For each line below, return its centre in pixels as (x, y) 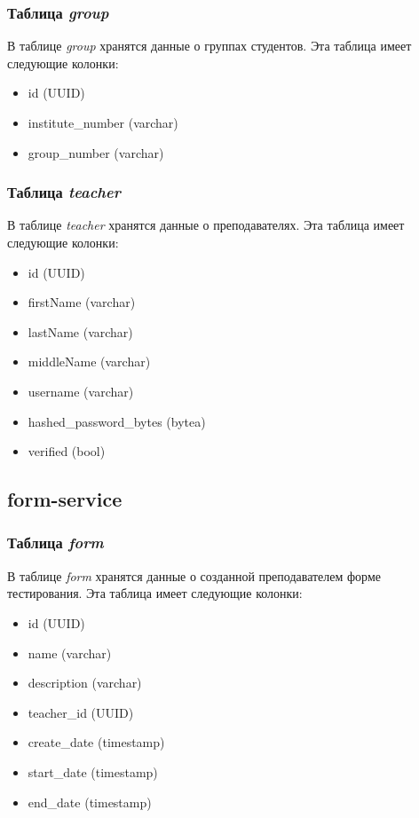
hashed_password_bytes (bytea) (117, 421)
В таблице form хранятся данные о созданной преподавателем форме (194, 575)
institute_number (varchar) (103, 122)
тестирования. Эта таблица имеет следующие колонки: (155, 593)
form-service (65, 499)
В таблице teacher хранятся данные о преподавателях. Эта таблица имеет (206, 225)
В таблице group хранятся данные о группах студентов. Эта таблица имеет (209, 46)
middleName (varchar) (89, 362)
